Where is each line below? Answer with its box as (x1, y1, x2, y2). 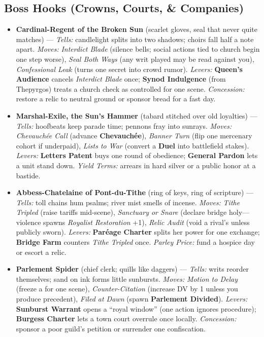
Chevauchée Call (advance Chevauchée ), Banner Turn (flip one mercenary (16, 130, 252, 141)
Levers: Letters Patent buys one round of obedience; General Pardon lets (16, 150, 258, 161)
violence (16, 216, 41, 227)
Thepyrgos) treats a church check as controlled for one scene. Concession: (16, 83, 245, 94)
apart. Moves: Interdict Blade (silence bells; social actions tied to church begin (16, 44, 260, 54)
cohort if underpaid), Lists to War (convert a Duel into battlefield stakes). (16, 140, 249, 151)
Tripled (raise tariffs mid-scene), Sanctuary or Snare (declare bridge (16, 207, 227, 217)
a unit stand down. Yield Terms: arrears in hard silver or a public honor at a (16, 160, 256, 170)
